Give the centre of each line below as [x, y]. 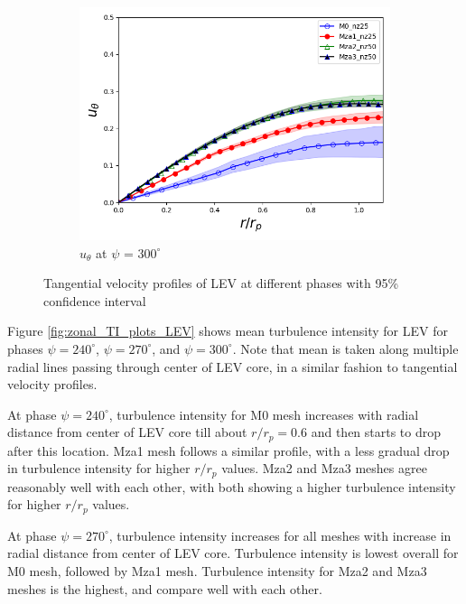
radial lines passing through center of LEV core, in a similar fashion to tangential [233, 366]
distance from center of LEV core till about [127, 432]
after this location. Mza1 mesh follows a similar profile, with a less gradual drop [228, 450]
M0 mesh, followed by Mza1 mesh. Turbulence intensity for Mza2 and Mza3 [217, 571]
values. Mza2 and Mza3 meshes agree [324, 468]
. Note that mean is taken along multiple [345, 348]
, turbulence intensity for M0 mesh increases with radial [264, 414]
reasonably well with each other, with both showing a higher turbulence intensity [232, 486]
